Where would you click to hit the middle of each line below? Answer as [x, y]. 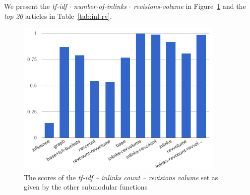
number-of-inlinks [100, 6]
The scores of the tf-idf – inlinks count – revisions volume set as [121, 177]
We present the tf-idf [35, 6]
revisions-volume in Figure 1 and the [189, 6]
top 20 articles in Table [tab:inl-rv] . [58, 16]
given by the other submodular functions [86, 187]
